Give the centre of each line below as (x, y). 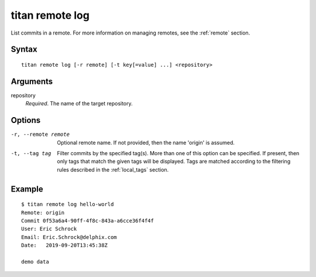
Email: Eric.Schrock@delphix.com (69, 237)
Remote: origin (43, 213)
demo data (35, 261)
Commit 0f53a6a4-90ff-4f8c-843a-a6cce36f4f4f (88, 220)
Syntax (24, 49)
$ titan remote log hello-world (68, 204)
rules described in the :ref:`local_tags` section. (113, 169)
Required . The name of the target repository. (79, 104)
